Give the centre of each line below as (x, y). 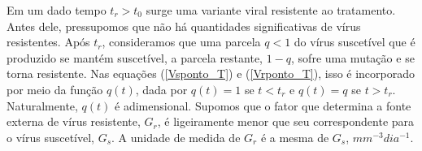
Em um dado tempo (57, 10)
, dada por (161, 89)
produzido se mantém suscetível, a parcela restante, (135, 57)
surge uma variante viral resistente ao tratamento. (271, 10)
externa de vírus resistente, (74, 121)
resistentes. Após (48, 42)
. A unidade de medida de (176, 137)
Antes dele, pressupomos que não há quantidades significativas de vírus (184, 26)
